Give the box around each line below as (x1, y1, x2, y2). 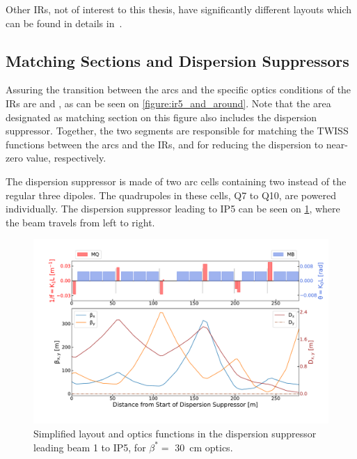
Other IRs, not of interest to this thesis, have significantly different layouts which (6, 2, 352, 16)
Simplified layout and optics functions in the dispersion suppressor (33, 426, 317, 440)
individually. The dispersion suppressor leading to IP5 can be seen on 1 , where (6, 201, 340, 216)
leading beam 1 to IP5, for (33, 439, 146, 454)
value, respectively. (26, 150, 106, 165)
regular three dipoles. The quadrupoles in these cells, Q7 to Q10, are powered (6, 187, 336, 202)
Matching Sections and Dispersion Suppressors (6, 49, 349, 71)
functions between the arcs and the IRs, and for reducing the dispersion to (6, 137, 324, 151)
